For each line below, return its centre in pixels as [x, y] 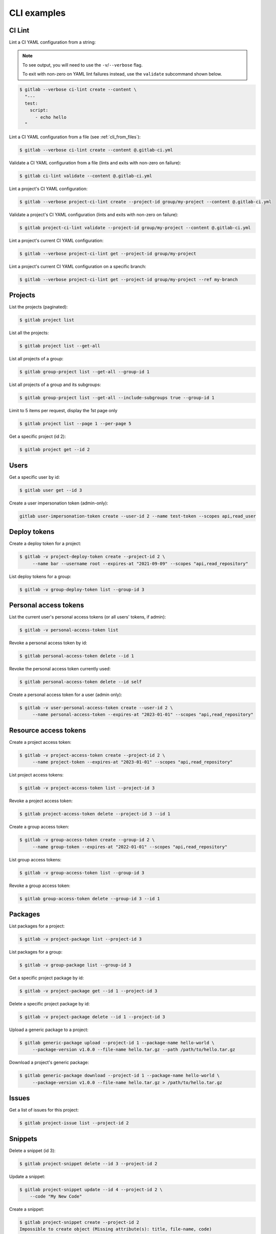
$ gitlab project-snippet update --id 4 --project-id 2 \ [91, 1189]
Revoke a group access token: [40, 886]
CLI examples [37, 13]
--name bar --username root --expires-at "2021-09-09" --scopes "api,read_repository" [140, 563]
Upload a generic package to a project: [49, 1030]
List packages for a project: [37, 926]
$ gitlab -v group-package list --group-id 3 [75, 965]
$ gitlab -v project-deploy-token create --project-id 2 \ [92, 557]
